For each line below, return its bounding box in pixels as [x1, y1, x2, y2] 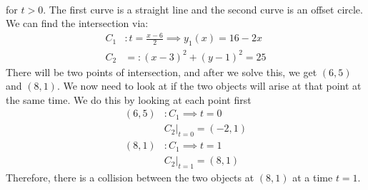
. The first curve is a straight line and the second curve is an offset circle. [43, 1, 363, 16]
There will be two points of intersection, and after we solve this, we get [6, 64, 317, 79]
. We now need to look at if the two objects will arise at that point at [56, 78, 362, 93]
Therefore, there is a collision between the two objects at [6, 170, 254, 185]
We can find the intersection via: [6, 16, 149, 31]
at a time [292, 170, 333, 185]
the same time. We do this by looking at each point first [6, 92, 252, 107]
